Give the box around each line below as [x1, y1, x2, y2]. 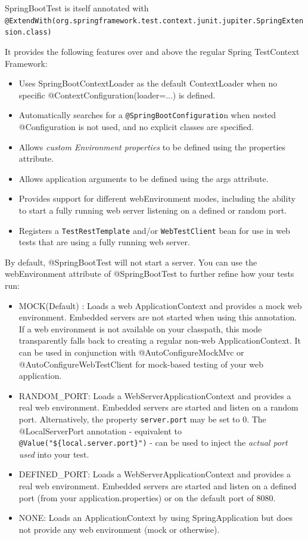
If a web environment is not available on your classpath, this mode [18, 322, 262, 335]
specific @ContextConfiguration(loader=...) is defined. [18, 88, 216, 101]
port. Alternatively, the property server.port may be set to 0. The [18, 412, 266, 425]
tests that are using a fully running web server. [18, 236, 190, 248]
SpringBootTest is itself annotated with [5, 2, 149, 14]
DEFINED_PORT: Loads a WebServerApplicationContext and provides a [18, 468, 291, 480]
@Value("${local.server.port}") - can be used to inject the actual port [18, 436, 288, 449]
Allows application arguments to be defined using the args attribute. [18, 172, 269, 184]
